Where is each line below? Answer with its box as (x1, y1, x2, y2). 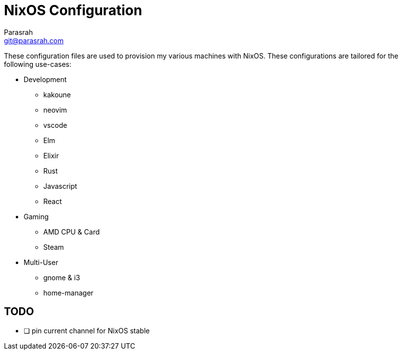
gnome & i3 (43, 273, 80, 282)
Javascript (43, 181, 77, 190)
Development (24, 75, 67, 84)
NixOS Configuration (4, 2, 142, 19)
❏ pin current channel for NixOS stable (24, 326, 150, 335)
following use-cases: (4, 59, 71, 68)
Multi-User (24, 258, 59, 266)
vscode (43, 120, 67, 129)
